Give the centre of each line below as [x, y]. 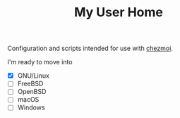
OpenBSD [32, 92]
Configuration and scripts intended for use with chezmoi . [90, 48]
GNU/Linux [33, 76]
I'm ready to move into [40, 62]
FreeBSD [30, 84]
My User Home [119, 12]
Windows [31, 107]
